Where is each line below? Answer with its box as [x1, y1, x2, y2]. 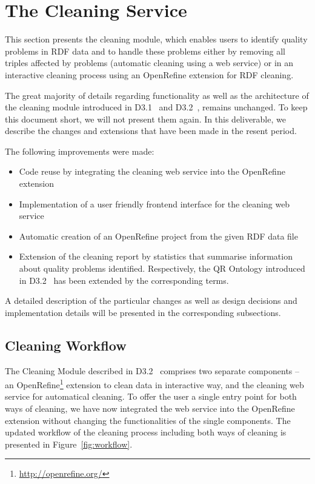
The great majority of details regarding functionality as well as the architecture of [5, 89, 309, 101]
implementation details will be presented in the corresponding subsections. [5, 306, 281, 318]
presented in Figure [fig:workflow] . [5, 437, 133, 450]
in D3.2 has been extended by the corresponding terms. [19, 274, 229, 286]
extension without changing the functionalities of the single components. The [5, 414, 291, 426]
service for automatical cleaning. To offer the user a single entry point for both [5, 390, 297, 403]
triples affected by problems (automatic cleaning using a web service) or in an [5, 56, 294, 69]
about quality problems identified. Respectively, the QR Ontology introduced [19, 262, 305, 275]
